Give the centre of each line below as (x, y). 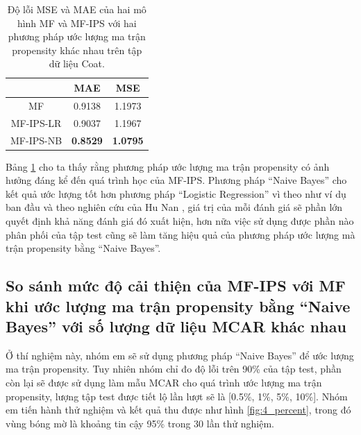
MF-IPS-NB (36, 140)
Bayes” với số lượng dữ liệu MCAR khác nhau (176, 326)
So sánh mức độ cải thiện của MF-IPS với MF (176, 285)
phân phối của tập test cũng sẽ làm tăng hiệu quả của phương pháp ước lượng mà (180, 234)
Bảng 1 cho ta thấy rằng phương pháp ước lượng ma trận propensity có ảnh (168, 166)
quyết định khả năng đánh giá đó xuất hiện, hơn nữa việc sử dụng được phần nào (180, 220)
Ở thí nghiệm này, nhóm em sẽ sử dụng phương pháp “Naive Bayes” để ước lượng (180, 355)
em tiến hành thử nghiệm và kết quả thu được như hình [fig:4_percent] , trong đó (178, 410)
